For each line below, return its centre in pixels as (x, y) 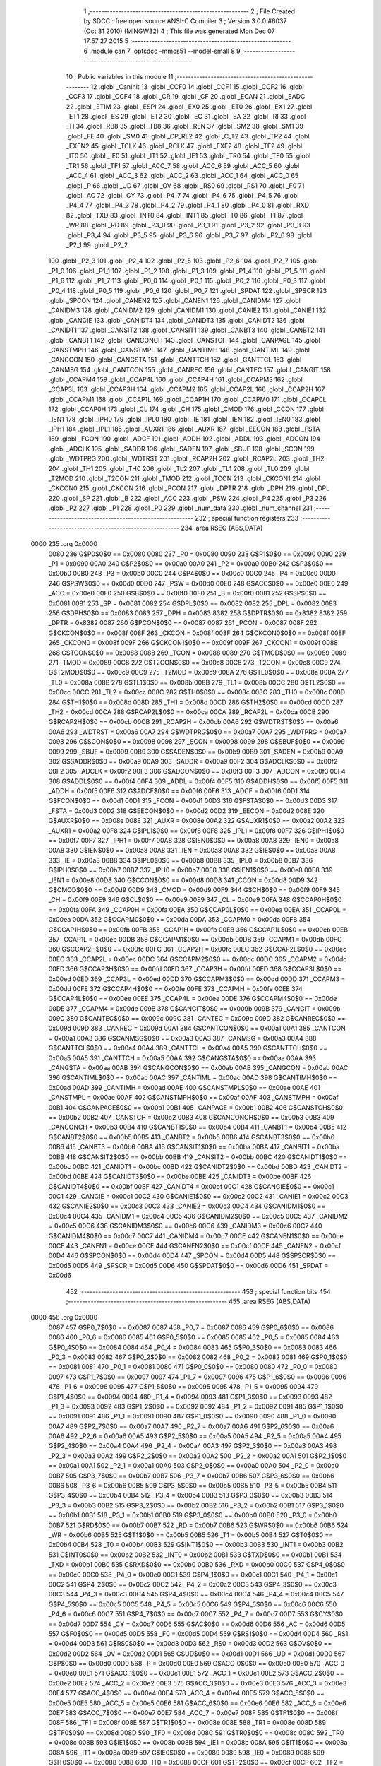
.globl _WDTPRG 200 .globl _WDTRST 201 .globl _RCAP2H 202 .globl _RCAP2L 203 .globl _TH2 (186, 458)
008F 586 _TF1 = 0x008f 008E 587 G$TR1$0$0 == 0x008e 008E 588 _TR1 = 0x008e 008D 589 (187, 1723)
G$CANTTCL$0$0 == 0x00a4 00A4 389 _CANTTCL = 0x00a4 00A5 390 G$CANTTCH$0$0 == (188, 1048)
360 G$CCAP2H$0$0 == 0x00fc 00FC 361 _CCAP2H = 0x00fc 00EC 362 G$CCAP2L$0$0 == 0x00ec (198, 949)
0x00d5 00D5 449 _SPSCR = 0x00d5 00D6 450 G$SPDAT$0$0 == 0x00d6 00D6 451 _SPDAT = (188, 1265)
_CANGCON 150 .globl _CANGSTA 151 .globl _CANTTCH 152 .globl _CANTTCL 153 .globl (175, 360)
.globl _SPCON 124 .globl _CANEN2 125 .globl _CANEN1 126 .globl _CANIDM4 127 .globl (175, 300)
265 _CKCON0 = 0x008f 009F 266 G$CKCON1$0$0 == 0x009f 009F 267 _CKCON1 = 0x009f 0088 (193, 643)
